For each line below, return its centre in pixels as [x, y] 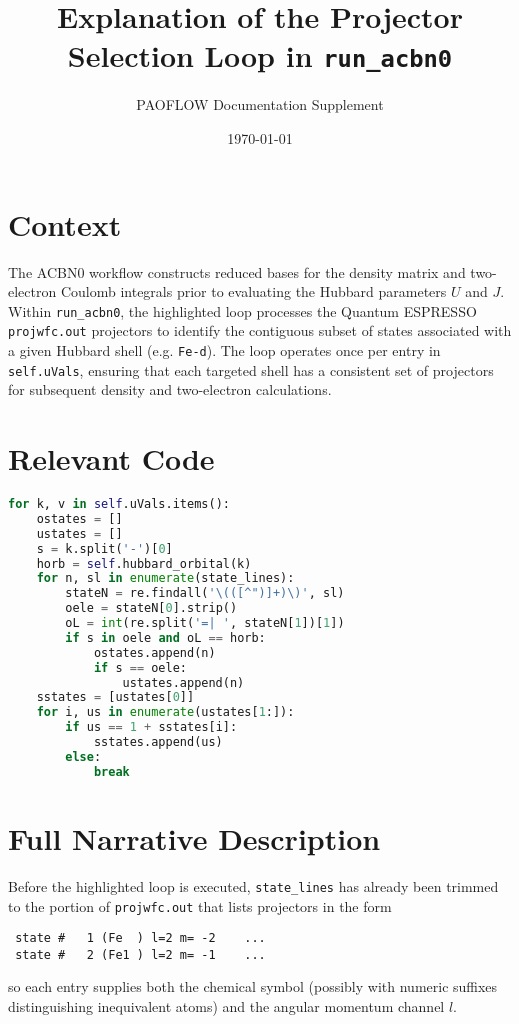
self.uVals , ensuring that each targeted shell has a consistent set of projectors [251, 369]
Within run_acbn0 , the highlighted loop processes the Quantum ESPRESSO [242, 310]
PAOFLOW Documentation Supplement [260, 104]
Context [65, 223]
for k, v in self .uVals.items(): [119, 504]
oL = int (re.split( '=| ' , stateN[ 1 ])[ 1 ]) [205, 623]
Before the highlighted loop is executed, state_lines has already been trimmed [253, 885]
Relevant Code [111, 458]
